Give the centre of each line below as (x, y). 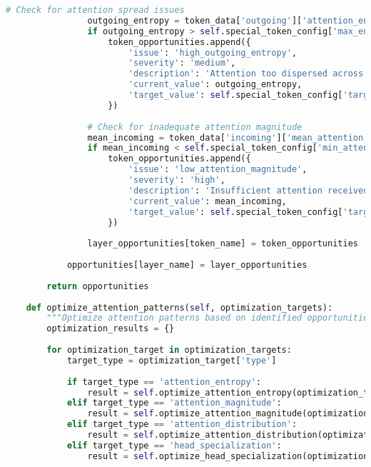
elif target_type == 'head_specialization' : (174, 445)
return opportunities (98, 286)
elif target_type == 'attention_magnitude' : (174, 403)
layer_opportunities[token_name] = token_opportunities (223, 244)
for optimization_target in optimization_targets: (169, 350)
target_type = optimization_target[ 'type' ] (172, 360)
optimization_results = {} (111, 329)
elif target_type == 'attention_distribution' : (182, 425)
